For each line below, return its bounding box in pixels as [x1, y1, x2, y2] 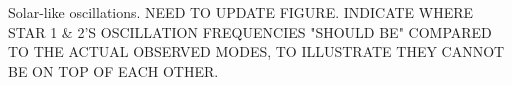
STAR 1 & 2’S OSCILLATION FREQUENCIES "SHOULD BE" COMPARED [8, 21, 492, 42]
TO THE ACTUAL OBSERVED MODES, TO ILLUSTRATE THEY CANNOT [8, 41, 505, 62]
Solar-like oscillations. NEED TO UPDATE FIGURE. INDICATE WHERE [8, 2, 474, 22]
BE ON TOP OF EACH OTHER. [8, 60, 219, 81]
